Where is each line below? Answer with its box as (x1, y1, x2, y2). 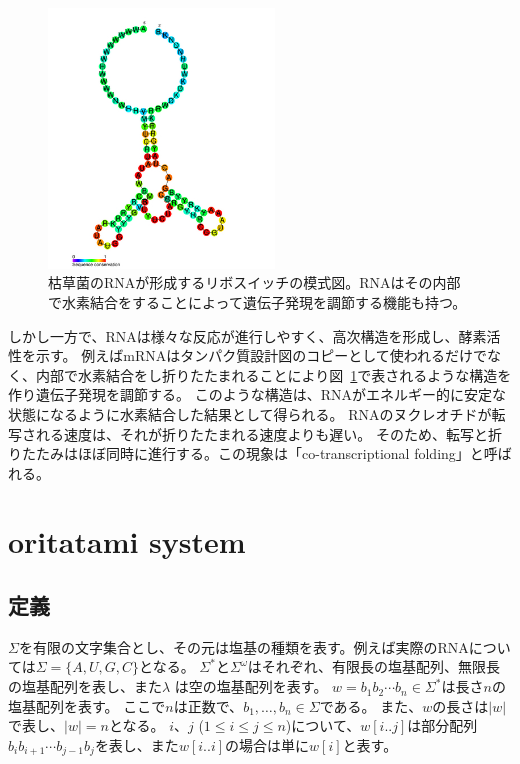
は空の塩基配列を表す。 (174, 676, 328, 697)
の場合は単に (225, 734, 310, 755)
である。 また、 (319, 695, 423, 716)
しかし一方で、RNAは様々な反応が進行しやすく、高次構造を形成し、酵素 (8, 325, 487, 346)
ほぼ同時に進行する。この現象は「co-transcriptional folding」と (77, 443, 484, 464)
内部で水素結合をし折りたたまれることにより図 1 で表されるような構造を (35, 364, 512, 385)
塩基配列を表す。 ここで (8, 695, 166, 716)
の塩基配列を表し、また (8, 676, 162, 697)
